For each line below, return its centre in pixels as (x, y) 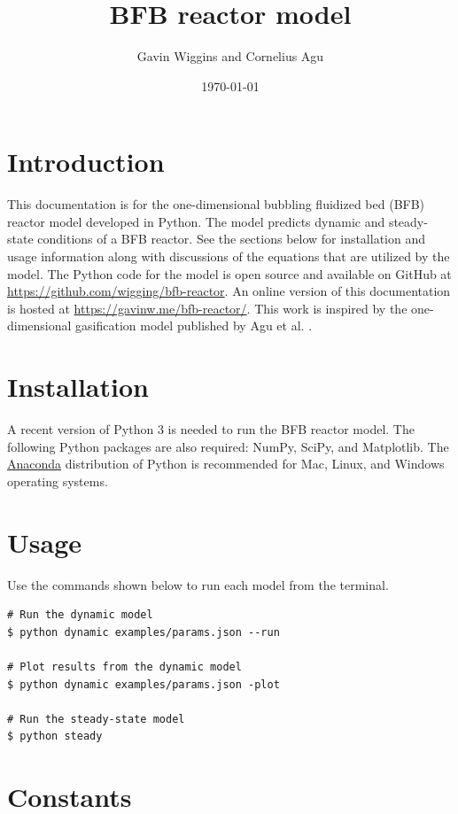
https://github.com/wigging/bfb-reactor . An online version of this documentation (229, 291)
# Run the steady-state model (96, 719)
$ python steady (55, 736)
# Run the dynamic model (80, 615)
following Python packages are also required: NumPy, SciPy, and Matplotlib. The (228, 446)
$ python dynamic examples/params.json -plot (144, 684)
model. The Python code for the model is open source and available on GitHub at (229, 273)
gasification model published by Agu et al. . (194, 326)
